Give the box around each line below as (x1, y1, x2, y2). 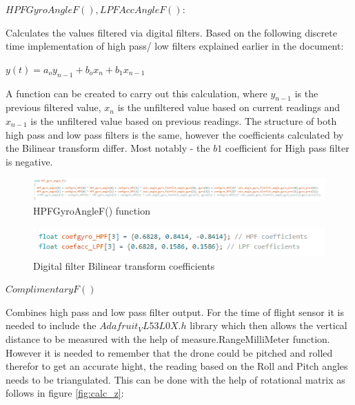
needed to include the (6, 318, 97, 333)
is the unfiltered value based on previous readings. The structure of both (30, 113, 337, 128)
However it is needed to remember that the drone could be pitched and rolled (6, 345, 333, 359)
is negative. (6, 154, 53, 168)
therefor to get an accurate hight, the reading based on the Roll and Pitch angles (6, 359, 348, 373)
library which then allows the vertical (190, 318, 347, 333)
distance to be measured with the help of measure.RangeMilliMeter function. (6, 331, 330, 346)
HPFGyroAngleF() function (33, 204, 150, 218)
